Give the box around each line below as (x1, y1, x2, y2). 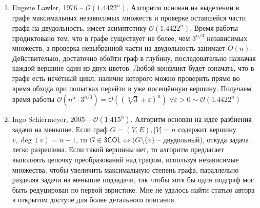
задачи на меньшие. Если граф (12, 124, 108, 135)
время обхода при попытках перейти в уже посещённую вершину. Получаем (12, 82, 251, 93)
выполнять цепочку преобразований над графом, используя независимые (12, 154, 239, 164)
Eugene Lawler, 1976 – (12, 2, 84, 12)
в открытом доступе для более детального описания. (12, 194, 176, 205)
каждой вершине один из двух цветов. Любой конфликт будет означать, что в (12, 63, 254, 73)
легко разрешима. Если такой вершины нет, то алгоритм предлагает (12, 144, 224, 155)
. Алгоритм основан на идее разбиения (130, 114, 252, 124)
